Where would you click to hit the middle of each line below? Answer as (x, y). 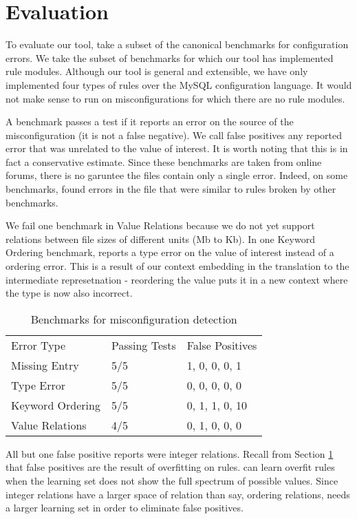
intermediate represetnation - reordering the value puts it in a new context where (177, 279)
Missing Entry (45, 365)
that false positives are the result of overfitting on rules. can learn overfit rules (170, 467)
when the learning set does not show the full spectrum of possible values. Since (172, 480)
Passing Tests (143, 345)
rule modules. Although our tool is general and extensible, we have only (157, 71)
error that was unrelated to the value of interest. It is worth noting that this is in (177, 148)
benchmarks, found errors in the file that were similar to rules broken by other (171, 189)
